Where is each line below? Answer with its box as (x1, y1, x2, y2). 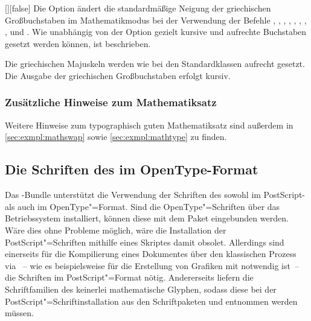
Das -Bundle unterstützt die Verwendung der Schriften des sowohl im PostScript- (5, 188, 305, 201)
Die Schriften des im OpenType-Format (5, 160, 258, 179)
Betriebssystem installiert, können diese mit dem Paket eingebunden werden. (5, 212, 289, 224)
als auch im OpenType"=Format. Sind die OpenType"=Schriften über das (5, 200, 280, 212)
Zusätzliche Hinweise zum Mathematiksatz (5, 95, 217, 110)
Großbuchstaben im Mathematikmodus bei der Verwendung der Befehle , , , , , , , (5, 13, 307, 26)
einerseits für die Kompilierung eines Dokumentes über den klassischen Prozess (5, 247, 297, 260)
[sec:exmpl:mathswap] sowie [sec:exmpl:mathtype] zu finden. (5, 130, 227, 143)
